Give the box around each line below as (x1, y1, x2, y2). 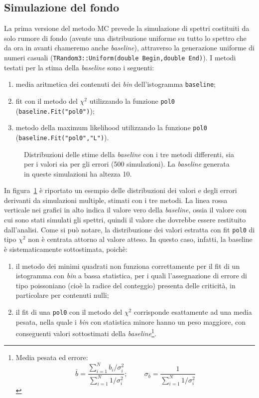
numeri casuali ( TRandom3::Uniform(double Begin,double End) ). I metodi (4, 52, 236, 62)
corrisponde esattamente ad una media (133, 306, 252, 317)
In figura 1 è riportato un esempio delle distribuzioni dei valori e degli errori (4, 185, 237, 196)
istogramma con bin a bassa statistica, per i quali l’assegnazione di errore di (15, 270, 248, 281)
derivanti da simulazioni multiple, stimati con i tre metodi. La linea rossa (4, 195, 228, 205)
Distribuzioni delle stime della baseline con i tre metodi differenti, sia (24, 149, 234, 159)
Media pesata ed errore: (15, 352, 88, 363)
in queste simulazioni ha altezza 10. (24, 168, 132, 179)
